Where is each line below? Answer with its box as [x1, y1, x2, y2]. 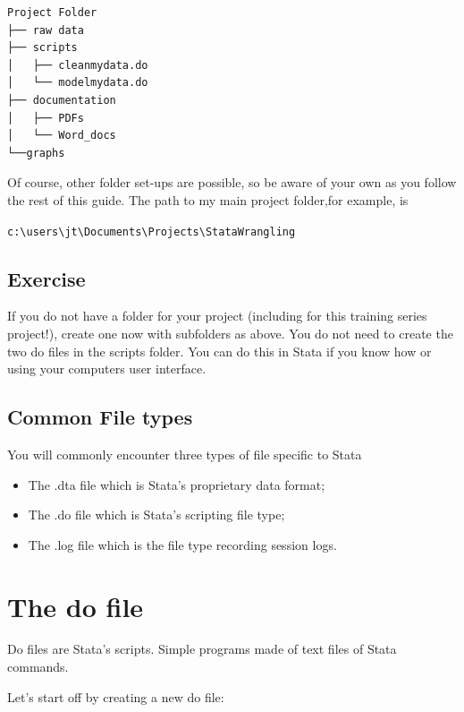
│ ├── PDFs [7, 111, 84, 124]
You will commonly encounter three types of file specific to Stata [7, 444, 362, 463]
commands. [7, 657, 69, 676]
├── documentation [7, 93, 116, 107]
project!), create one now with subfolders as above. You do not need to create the [7, 323, 453, 342]
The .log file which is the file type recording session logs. [28, 535, 337, 553]
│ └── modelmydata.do [7, 76, 148, 90]
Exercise [7, 264, 86, 292]
